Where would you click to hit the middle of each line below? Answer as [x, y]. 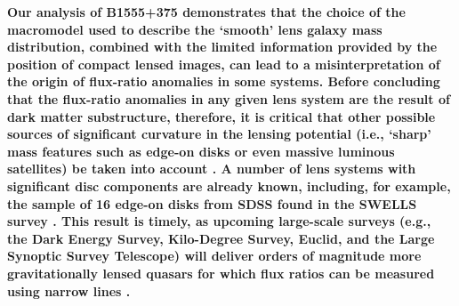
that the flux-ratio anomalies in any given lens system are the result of [229, 98]
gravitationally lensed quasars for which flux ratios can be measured [221, 273]
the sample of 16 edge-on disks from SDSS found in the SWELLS [212, 203]
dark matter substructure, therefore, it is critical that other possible [221, 116]
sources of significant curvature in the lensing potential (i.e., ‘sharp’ [219, 134]
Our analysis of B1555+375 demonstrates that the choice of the [206, 12]
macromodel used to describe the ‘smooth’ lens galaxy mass [195, 29]
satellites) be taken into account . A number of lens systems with [212, 169]
